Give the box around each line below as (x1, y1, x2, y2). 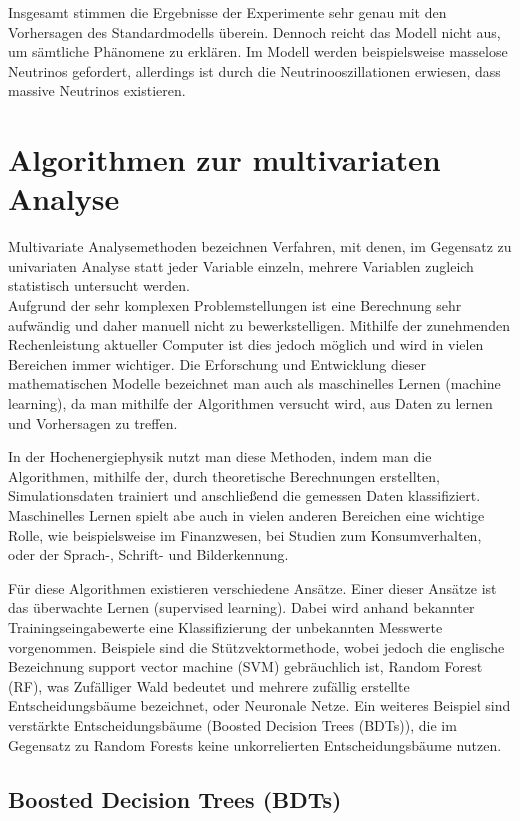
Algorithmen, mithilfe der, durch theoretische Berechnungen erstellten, (8, 465, 440, 486)
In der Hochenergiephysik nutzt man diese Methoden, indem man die (8, 446, 432, 467)
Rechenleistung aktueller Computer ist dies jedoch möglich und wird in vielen (8, 334, 484, 355)
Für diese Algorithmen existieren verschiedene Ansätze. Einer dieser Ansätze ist (8, 577, 497, 598)
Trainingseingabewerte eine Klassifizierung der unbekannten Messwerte (8, 616, 443, 637)
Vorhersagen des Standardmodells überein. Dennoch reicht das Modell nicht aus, (8, 21, 501, 42)
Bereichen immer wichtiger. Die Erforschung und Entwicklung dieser (8, 353, 427, 374)
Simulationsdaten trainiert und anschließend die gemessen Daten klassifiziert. (8, 485, 481, 506)
